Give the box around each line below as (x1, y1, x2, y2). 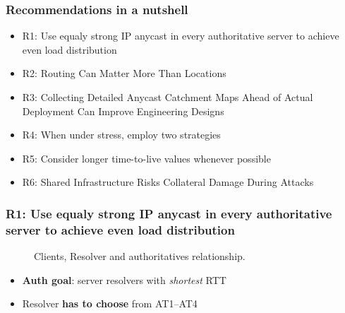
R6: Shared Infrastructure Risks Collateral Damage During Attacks (22, 175, 314, 189)
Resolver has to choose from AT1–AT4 (22, 296, 198, 311)
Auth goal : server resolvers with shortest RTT (22, 272, 226, 287)
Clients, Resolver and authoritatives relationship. (34, 249, 246, 264)
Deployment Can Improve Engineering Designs (22, 103, 224, 118)
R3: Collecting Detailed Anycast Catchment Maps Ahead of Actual (22, 90, 313, 104)
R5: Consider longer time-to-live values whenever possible (22, 150, 271, 165)
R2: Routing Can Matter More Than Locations (22, 66, 226, 81)
